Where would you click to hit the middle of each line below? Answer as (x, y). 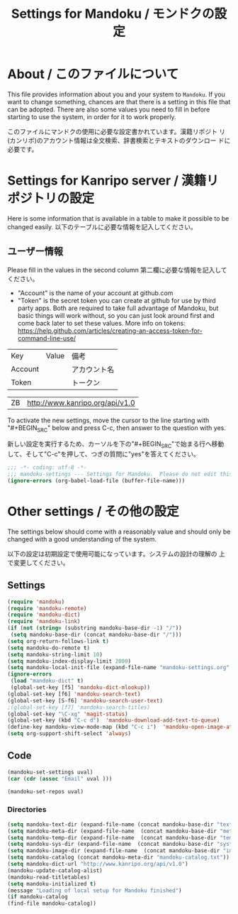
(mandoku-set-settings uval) (50, 772)
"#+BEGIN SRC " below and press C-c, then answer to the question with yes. (117, 428)
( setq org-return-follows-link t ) (58, 641)
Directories (27, 810)
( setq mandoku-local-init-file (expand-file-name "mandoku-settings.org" (119, 668)
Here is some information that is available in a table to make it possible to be (118, 218)
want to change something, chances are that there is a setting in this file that (119, 101)
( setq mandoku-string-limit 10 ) (55, 654)
